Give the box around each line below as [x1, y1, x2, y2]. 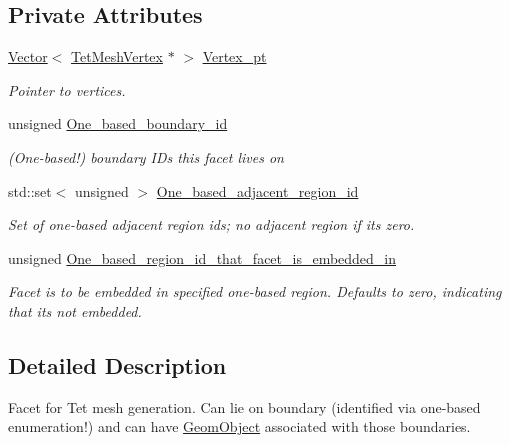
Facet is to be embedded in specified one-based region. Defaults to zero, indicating [8, 281, 502, 302]
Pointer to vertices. [8, 79, 126, 100]
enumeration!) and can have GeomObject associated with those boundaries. [8, 416, 471, 437]
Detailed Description [8, 349, 227, 380]
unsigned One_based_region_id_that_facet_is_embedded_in [8, 247, 397, 268]
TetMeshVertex [71, 46, 163, 67]
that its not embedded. [8, 300, 142, 321]
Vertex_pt [202, 46, 267, 67]
